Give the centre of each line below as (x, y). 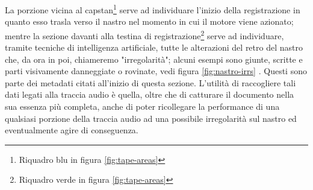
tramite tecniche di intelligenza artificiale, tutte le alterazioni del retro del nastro (154, 47)
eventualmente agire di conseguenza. (72, 130)
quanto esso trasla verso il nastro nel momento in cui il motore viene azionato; (149, 21)
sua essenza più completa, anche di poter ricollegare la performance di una (142, 106)
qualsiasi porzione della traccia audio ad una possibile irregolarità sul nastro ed (151, 118)
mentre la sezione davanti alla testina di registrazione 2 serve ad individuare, (144, 34)
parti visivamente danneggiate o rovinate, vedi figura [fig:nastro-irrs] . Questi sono (156, 71)
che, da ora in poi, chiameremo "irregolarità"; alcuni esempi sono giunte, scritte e (154, 59)
